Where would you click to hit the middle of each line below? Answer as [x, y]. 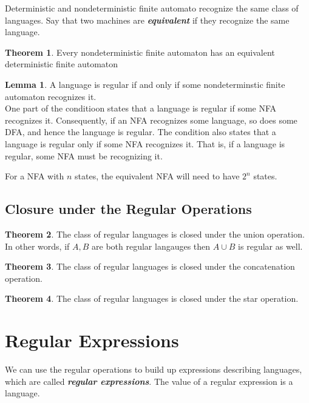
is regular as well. [270, 246]
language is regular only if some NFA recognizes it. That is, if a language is [145, 143]
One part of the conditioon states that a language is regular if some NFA [141, 108]
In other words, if [37, 246]
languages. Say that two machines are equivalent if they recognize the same [147, 20]
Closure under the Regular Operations [128, 209]
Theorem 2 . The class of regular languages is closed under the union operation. [155, 234]
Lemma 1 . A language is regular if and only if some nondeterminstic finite [145, 84]
